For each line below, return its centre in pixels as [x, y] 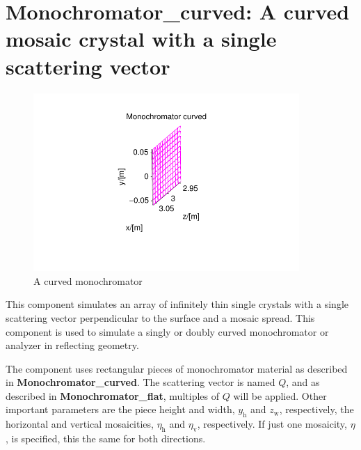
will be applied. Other [280, 395]
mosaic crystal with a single [141, 39]
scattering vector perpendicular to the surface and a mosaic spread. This [160, 317]
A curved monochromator [88, 280]
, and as [303, 382]
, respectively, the [316, 409]
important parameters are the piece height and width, [120, 409]
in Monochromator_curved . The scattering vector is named [141, 382]
